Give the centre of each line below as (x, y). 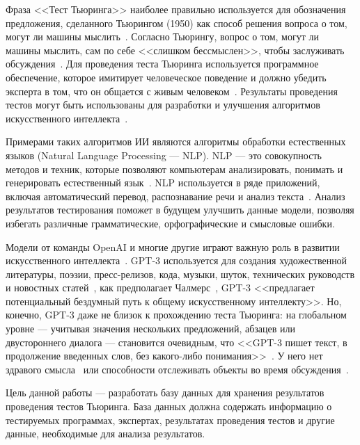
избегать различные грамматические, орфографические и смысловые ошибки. (170, 223)
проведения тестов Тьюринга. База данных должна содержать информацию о (169, 406)
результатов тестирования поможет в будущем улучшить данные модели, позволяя (180, 210)
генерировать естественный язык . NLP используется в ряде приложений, (163, 183)
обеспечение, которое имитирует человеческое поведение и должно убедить (166, 77)
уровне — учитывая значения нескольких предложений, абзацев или (151, 329)
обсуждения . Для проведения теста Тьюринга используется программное (162, 64)
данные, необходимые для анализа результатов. (105, 434)
